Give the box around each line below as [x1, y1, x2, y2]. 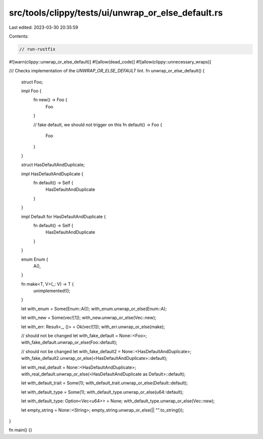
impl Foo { [21, 88, 41, 94]
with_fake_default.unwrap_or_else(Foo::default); [21, 339, 118, 345]
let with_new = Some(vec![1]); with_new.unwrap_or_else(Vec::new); [21, 315, 156, 321]
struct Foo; [21, 79, 43, 85]
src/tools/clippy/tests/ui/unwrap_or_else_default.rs [9, 7, 223, 18]
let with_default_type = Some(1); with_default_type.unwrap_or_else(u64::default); [21, 389, 184, 395]
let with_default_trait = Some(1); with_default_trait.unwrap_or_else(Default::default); [21, 380, 188, 386]
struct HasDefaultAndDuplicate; [21, 162, 85, 168]
